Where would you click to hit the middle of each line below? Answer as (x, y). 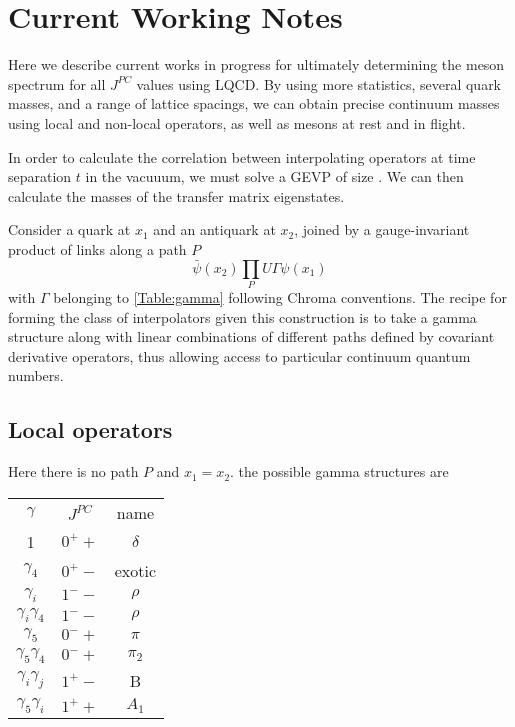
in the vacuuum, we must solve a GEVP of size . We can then (274, 176)
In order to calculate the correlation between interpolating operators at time (242, 156)
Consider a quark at (69, 229)
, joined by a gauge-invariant (382, 229)
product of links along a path (97, 248)
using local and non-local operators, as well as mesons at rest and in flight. (237, 122)
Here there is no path (73, 471)
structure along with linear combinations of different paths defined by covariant (251, 336)
